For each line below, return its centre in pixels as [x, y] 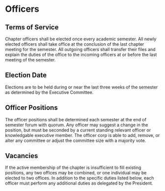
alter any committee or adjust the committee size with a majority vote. [76, 140]
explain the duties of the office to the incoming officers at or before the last [81, 55]
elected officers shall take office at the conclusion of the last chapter [75, 44]
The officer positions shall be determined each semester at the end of [76, 119]
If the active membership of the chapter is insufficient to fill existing [73, 167]
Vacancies [22, 156]
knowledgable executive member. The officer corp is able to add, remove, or [82, 135]
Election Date [26, 75]
